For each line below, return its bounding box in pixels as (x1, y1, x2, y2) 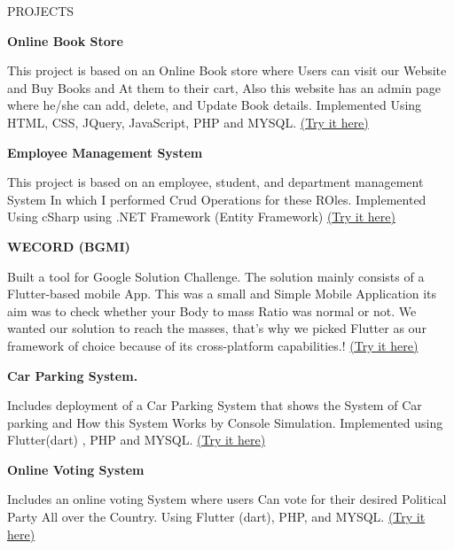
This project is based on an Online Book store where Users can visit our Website (7, 61, 447, 80)
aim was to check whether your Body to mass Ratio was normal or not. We (7, 301, 417, 320)
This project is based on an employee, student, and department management (7, 173, 424, 191)
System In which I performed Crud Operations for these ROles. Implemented (7, 190, 427, 208)
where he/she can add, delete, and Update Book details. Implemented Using (7, 96, 422, 114)
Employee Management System (7, 143, 203, 161)
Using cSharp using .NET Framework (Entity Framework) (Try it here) (7, 207, 395, 226)
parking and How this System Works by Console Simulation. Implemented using (7, 413, 443, 431)
